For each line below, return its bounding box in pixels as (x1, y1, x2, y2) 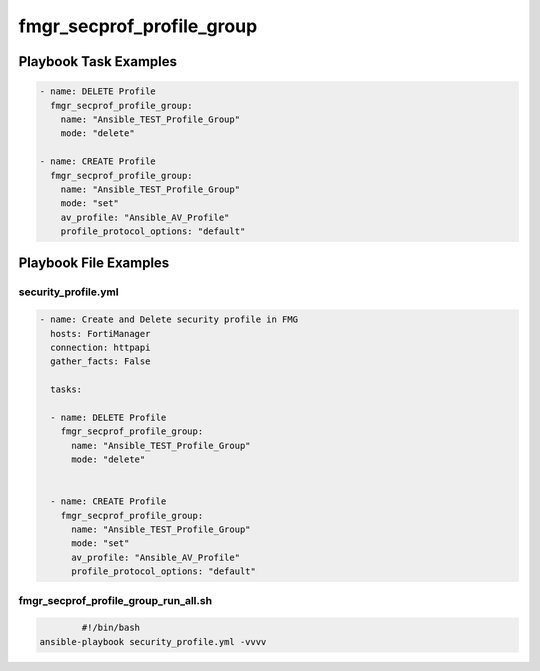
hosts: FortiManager (50, 328, 151, 339)
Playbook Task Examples (18, 53, 178, 70)
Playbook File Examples (18, 255, 170, 272)
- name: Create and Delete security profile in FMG (39, 314, 299, 325)
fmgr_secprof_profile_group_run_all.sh (18, 593, 213, 607)
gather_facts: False (50, 356, 151, 367)
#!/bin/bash (81, 622, 140, 634)
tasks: (50, 384, 83, 395)
